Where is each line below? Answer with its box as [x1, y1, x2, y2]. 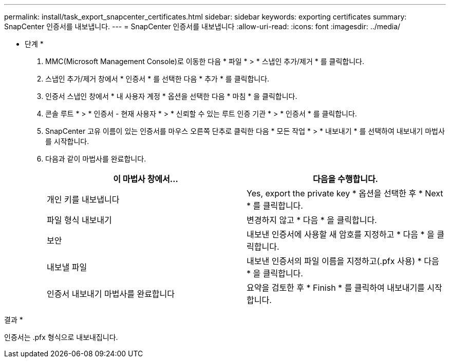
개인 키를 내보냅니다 [47, 194, 120, 205]
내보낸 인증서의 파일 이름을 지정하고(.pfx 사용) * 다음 [247, 256, 439, 266]
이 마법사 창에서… [113, 174, 178, 184]
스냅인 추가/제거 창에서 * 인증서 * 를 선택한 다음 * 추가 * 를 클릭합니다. [45, 74, 270, 83]
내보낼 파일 [47, 262, 87, 272]
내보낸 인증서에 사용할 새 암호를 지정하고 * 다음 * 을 [247, 229, 435, 239]
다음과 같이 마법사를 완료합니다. [45, 154, 146, 163]
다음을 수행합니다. [313, 174, 378, 184]
